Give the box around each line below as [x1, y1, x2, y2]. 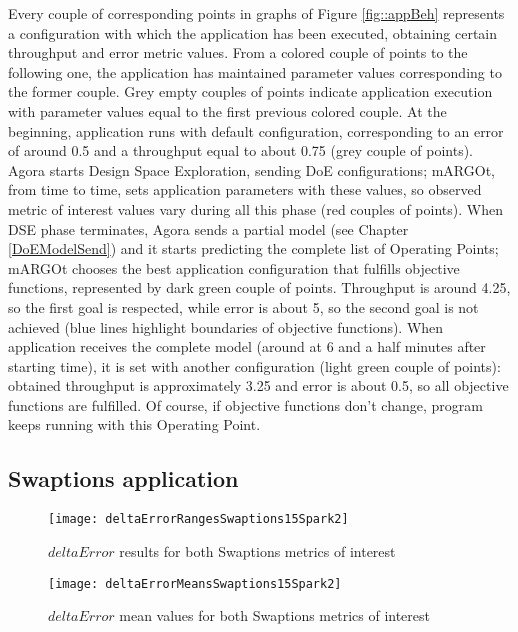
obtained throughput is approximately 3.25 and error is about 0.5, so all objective [8, 375, 509, 396]
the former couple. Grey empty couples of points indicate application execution [8, 81, 493, 102]
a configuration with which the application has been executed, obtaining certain [8, 22, 498, 43]
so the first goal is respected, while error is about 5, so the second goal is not [8, 296, 479, 317]
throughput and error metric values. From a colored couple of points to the [8, 42, 468, 63]
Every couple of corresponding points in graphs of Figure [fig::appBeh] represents [8, 3, 505, 23]
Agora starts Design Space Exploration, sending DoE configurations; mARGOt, [8, 159, 495, 180]
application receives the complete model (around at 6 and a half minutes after [8, 336, 486, 357]
